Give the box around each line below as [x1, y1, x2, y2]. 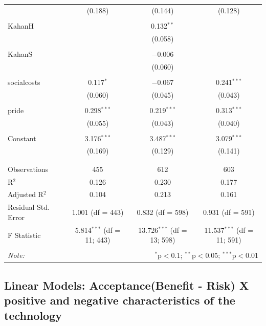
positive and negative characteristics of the [4, 292, 235, 308]
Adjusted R [8, 189, 43, 200]
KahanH [8, 20, 34, 31]
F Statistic [8, 229, 41, 240]
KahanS [8, 48, 33, 59]
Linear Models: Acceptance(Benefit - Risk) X [4, 277, 249, 293]
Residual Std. [8, 202, 50, 212]
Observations [8, 163, 49, 174]
